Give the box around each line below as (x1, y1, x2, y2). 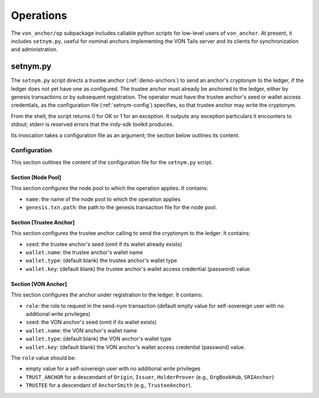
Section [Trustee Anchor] (11, 218, 75, 226)
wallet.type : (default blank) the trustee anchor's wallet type (25, 257, 177, 264)
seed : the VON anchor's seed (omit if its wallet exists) (25, 319, 157, 326)
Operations (11, 9, 67, 22)
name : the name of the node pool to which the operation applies (25, 195, 181, 203)
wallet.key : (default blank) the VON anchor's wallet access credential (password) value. (25, 343, 246, 351)
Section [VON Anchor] (11, 280, 67, 288)
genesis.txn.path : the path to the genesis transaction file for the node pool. (25, 204, 217, 211)
